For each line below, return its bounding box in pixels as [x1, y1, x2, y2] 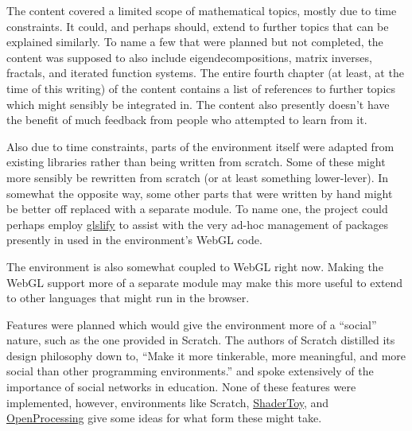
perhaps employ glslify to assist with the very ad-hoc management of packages [6, 215, 389, 232]
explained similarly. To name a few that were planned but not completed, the [6, 33, 383, 50]
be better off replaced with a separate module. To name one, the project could [6, 200, 388, 217]
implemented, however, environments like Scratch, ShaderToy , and [6, 394, 329, 410]
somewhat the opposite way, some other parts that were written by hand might [6, 184, 393, 201]
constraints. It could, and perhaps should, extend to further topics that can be [6, 17, 389, 34]
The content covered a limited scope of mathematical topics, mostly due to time [6, 2, 397, 18]
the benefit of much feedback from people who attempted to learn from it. [6, 111, 367, 128]
